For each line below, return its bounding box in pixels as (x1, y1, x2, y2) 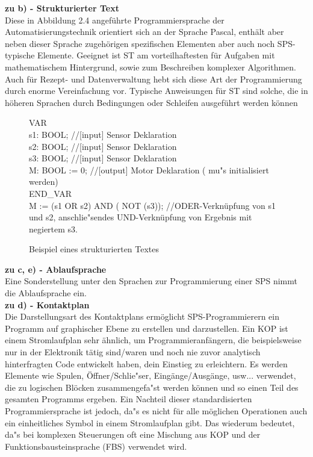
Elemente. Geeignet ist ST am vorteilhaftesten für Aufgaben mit (37, 49, 275, 61)
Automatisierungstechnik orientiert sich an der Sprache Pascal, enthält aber (5, 25, 284, 38)
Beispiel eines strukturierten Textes (29, 243, 160, 255)
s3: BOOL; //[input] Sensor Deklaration (29, 152, 177, 164)
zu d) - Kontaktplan (5, 298, 90, 311)
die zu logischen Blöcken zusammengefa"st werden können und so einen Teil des (5, 381, 299, 393)
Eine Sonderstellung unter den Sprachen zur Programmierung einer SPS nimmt (5, 275, 297, 287)
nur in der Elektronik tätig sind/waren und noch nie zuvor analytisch (5, 346, 261, 358)
